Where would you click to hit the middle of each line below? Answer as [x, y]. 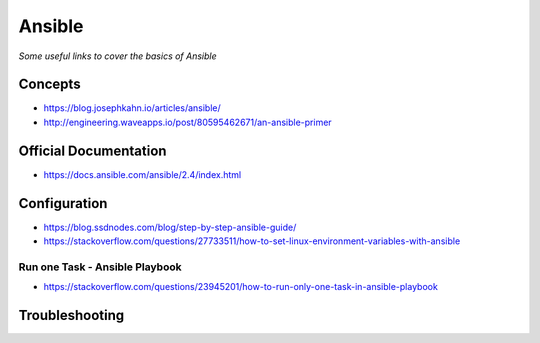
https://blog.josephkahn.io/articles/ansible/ [132, 108]
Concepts [49, 84]
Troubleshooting [71, 315]
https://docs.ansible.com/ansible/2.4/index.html [142, 174]
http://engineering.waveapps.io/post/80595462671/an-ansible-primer [187, 122]
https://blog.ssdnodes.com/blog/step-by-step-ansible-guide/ [170, 227]
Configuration [63, 203]
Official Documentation [92, 150]
